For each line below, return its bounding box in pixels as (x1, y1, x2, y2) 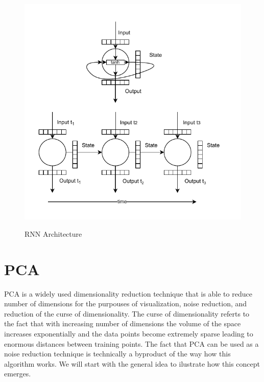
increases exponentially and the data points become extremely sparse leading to (4, 328, 253, 339)
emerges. (4, 368, 31, 379)
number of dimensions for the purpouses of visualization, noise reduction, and (4, 298, 247, 309)
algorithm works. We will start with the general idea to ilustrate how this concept (4, 358, 260, 369)
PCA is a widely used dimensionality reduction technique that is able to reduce (4, 288, 252, 299)
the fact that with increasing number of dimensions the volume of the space (4, 318, 241, 329)
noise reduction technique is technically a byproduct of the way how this (4, 348, 231, 359)
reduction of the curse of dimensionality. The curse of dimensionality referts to (4, 308, 250, 319)
